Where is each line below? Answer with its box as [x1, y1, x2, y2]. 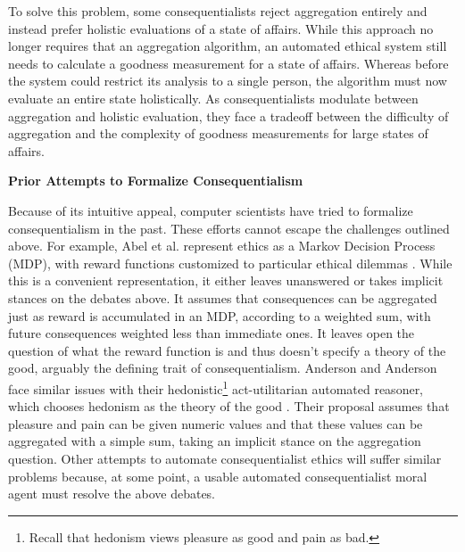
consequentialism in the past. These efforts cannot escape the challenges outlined [8, 218, 450, 237]
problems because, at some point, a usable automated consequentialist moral [8, 466, 428, 485]
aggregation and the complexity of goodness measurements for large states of [8, 124, 428, 143]
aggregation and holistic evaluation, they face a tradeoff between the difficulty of [8, 106, 449, 125]
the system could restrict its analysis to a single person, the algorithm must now [8, 71, 447, 90]
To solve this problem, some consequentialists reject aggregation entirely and [8, 2, 428, 20]
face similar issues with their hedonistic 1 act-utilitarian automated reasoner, [8, 376, 424, 398]
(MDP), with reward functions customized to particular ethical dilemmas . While [8, 253, 453, 272]
